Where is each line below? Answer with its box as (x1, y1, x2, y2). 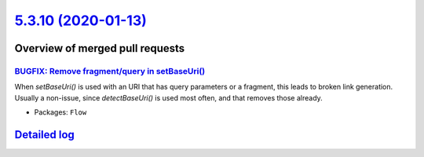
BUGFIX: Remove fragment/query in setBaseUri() (14, 65, 206, 76)
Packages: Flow (34, 108, 87, 117)
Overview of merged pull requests (14, 42, 185, 55)
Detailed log (14, 128, 75, 141)
